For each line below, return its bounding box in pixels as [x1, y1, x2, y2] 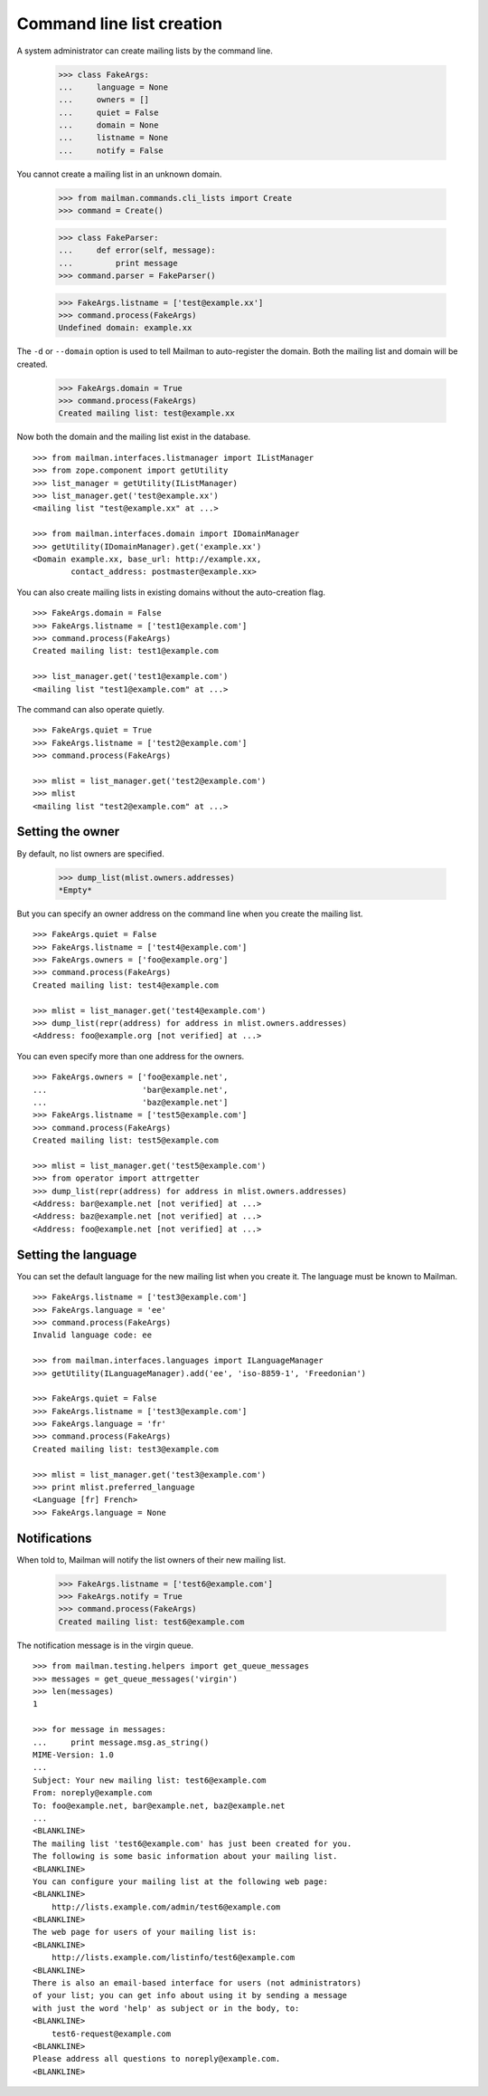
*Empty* [58, 885, 92, 895]
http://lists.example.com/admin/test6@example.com [51, 1901, 281, 1912]
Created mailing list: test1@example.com [33, 646, 219, 656]
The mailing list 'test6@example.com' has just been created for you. [33, 1838, 352, 1849]
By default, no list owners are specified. [16, 847, 164, 859]
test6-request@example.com [51, 2028, 172, 2039]
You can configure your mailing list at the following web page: [33, 1876, 329, 1887]
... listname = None [58, 132, 169, 143]
